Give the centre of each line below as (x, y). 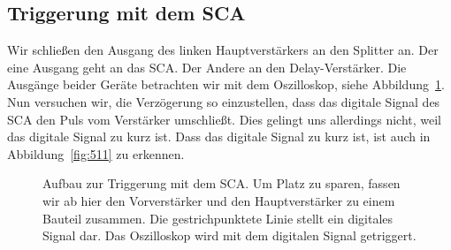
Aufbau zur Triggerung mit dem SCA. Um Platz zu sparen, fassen (222, 183)
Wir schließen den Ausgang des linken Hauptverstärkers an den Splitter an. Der (223, 50)
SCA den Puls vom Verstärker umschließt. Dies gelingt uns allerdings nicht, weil (224, 119)
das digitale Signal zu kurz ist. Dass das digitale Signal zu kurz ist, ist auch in (219, 136)
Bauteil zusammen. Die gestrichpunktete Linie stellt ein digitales (218, 218)
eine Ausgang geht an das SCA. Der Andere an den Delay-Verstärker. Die (207, 67)
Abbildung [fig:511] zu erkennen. (96, 153)
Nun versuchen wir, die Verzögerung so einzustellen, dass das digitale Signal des (224, 101)
